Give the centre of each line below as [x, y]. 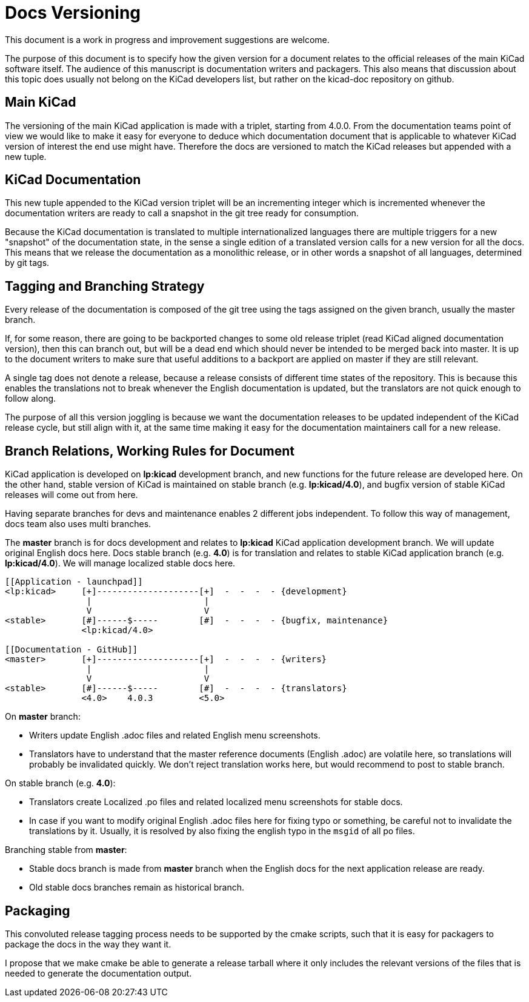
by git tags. [27, 263]
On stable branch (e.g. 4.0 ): [60, 783]
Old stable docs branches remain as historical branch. [137, 888]
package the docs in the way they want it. [88, 944]
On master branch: [43, 717]
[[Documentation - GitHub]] [72, 650]
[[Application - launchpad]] [74, 582]
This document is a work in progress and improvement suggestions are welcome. [167, 39]
